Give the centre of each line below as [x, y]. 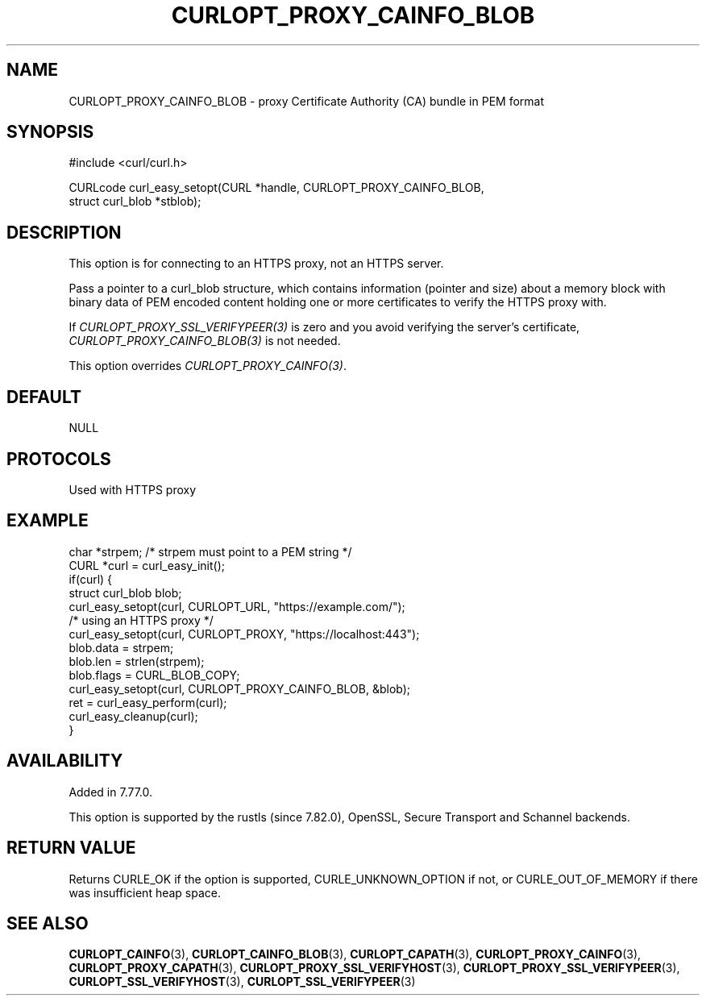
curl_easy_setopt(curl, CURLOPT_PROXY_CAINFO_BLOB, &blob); [240, 688]
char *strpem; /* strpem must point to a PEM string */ [210, 551]
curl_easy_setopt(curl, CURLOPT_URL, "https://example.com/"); [237, 606]
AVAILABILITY [65, 761]
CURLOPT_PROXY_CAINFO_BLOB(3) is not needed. [205, 341]
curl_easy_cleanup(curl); [133, 716]
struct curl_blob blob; [125, 592]
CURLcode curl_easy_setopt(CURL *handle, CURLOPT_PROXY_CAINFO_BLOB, [276, 188]
